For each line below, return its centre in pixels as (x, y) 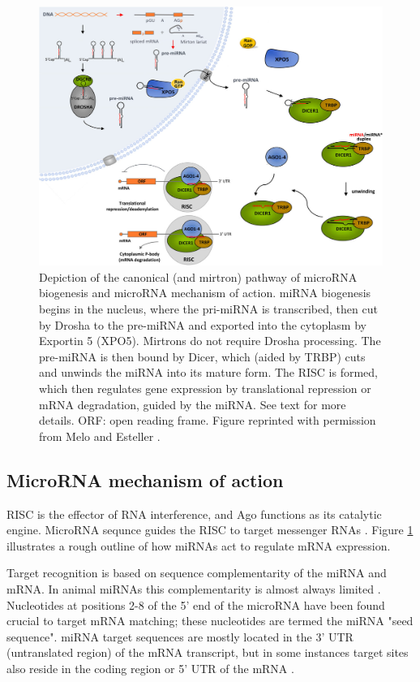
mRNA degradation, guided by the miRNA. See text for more (193, 404)
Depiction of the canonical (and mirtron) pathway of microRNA (198, 276)
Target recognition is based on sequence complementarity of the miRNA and (197, 573)
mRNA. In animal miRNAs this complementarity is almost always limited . (194, 588)
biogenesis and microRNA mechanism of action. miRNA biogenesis (205, 293)
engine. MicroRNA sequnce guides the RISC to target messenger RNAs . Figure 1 (210, 530)
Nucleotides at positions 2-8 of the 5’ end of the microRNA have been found (196, 604)
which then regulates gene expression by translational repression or (205, 388)
